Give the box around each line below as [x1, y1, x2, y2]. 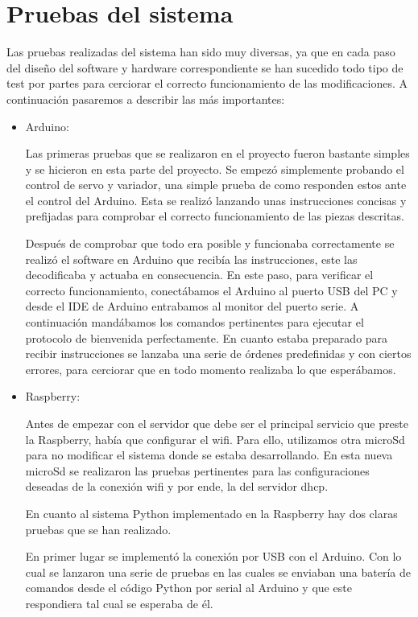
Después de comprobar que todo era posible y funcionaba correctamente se [25, 235, 395, 252]
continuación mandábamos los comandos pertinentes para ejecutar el [25, 314, 364, 331]
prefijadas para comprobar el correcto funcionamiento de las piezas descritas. [25, 208, 404, 224]
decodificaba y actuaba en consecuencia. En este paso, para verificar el [25, 266, 374, 283]
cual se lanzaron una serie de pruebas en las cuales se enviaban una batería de [25, 563, 411, 580]
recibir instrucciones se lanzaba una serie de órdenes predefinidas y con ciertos [25, 345, 412, 362]
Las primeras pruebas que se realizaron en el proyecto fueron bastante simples [25, 145, 410, 162]
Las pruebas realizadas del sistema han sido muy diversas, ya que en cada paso [6, 43, 395, 60]
